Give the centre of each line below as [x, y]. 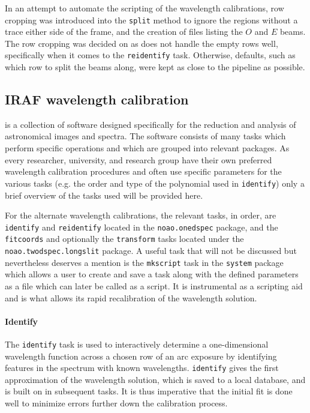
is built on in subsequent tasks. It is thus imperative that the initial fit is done [149, 391]
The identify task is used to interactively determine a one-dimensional [137, 344]
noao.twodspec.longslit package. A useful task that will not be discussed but [151, 251]
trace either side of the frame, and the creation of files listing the [124, 32]
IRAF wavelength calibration [97, 99]
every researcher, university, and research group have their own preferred [139, 159]
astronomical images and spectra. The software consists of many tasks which [145, 136]
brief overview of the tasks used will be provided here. [104, 195]
